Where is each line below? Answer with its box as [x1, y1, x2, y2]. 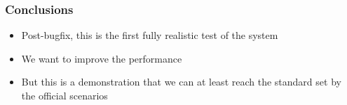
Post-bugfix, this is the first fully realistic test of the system [21, 28, 278, 42]
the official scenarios [21, 88, 108, 102]
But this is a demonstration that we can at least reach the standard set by [21, 74, 341, 89]
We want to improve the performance [21, 51, 182, 65]
